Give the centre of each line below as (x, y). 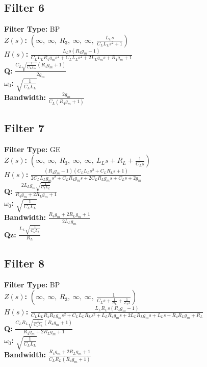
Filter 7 (24, 127)
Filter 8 (24, 263)
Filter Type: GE (32, 149)
